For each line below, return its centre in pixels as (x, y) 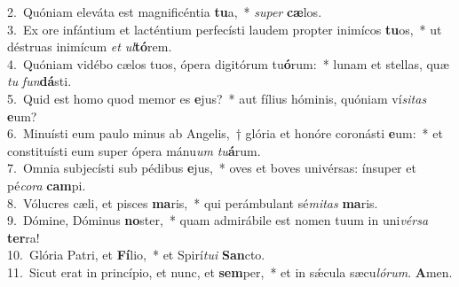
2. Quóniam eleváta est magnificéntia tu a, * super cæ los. (165, 12)
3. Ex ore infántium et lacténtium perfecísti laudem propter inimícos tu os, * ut (225, 29)
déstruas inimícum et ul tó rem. (90, 47)
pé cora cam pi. (47, 185)
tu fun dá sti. (40, 81)
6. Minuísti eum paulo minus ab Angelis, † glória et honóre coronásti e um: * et (225, 133)
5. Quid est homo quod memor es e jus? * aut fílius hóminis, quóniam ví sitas (217, 98)
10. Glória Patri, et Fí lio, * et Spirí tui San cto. (136, 255)
